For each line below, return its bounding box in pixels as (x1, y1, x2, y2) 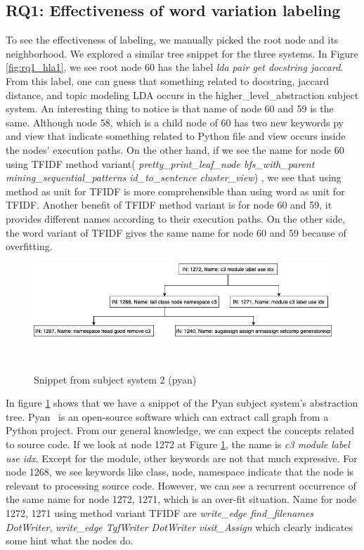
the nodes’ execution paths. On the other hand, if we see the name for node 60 (6, 142, 344, 157)
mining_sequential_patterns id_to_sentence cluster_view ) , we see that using (6, 170, 342, 185)
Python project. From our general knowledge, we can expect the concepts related (6, 423, 355, 438)
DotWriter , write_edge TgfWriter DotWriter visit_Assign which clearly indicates (6, 519, 353, 534)
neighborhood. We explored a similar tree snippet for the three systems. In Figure (6, 46, 358, 60)
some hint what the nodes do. (6, 533, 134, 548)
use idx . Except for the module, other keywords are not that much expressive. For (6, 450, 358, 465)
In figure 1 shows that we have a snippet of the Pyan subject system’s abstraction (6, 395, 358, 410)
